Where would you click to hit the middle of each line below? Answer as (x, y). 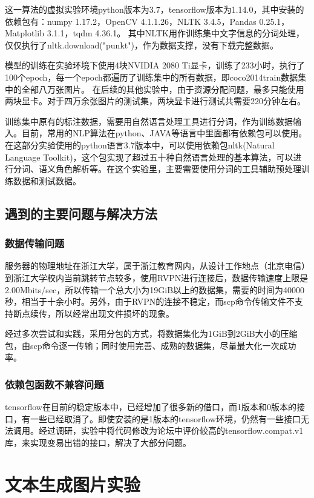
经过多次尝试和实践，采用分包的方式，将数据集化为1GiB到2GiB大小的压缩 (151, 334)
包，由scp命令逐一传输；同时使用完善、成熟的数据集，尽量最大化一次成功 (151, 345)
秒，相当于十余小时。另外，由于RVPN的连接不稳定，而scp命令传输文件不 (150, 301)
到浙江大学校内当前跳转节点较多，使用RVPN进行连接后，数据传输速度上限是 (157, 277)
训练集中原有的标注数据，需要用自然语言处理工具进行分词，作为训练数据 (149, 121)
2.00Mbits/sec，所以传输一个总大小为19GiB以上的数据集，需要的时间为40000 (155, 289)
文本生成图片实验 (73, 484)
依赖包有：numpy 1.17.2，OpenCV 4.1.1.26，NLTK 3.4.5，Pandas (131, 21)
